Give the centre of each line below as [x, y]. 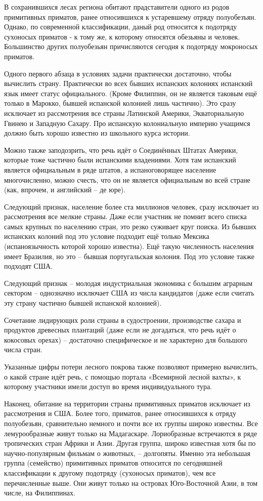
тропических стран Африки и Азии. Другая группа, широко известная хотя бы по [130, 443]
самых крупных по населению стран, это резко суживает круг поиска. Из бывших [130, 226]
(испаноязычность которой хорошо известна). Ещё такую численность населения [129, 246]
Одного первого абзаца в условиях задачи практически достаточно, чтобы [118, 73]
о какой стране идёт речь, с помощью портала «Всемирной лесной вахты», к [123, 376]
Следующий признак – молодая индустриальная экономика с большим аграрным [128, 283]
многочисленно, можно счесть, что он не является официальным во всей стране [127, 179]
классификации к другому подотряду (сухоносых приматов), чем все [110, 472]
